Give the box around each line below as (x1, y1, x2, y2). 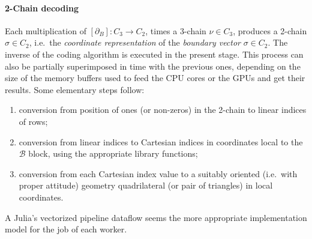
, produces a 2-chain (233, 24, 307, 37)
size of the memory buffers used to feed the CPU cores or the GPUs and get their (5, 71, 305, 84)
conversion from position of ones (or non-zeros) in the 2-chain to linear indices (19, 103, 307, 116)
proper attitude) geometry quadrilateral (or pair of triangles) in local (19, 179, 273, 192)
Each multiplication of (5, 24, 86, 37)
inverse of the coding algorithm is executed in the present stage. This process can (5, 47, 304, 60)
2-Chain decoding (5, 1, 79, 14)
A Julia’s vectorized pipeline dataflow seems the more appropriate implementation (5, 211, 307, 223)
